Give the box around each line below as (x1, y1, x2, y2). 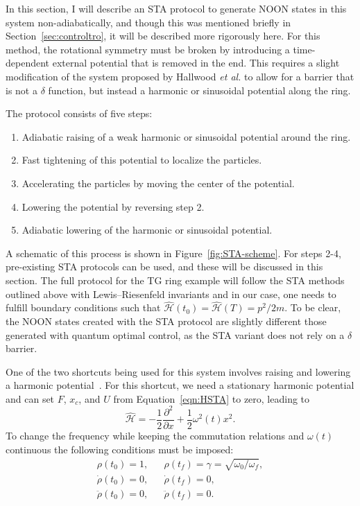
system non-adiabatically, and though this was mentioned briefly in (6, 15, 291, 29)
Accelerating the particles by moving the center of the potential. (22, 175, 295, 190)
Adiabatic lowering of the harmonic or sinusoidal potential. (22, 223, 273, 237)
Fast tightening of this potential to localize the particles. (22, 152, 262, 167)
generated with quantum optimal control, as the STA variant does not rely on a (6, 327, 345, 342)
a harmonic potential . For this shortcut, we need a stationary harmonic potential (6, 378, 354, 392)
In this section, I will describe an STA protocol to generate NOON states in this (6, 1, 347, 15)
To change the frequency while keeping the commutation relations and (6, 428, 305, 443)
